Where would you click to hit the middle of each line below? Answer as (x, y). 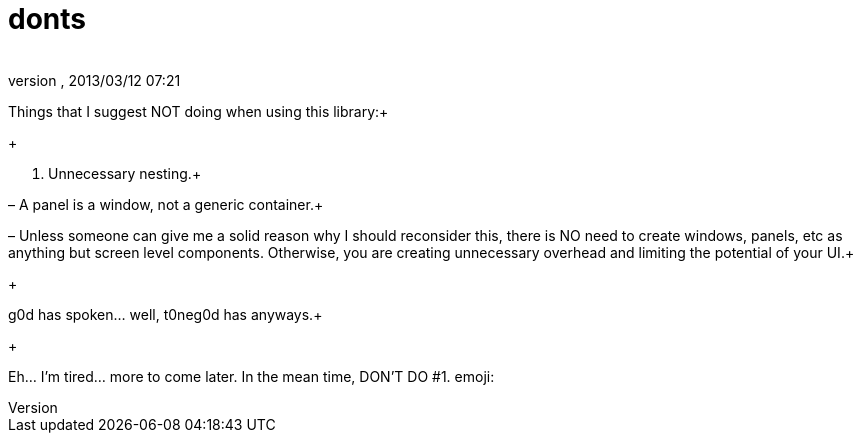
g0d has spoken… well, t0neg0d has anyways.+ (165, 314)
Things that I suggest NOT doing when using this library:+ (198, 111)
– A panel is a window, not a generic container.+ (166, 204)
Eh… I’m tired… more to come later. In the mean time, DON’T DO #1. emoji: (251, 376)
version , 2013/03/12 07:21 (94, 80)
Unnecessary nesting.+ (125, 173)
